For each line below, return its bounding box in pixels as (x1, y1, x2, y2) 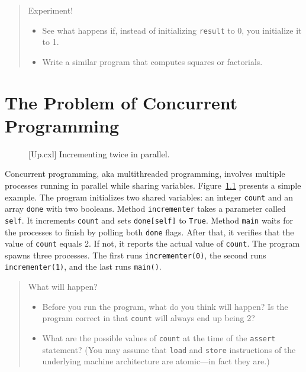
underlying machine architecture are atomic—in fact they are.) (42, 355, 270, 367)
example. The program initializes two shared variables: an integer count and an (5, 190, 293, 203)
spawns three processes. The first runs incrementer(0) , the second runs (5, 248, 266, 261)
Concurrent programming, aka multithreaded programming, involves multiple (5, 167, 285, 180)
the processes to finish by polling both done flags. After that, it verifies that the (5, 225, 294, 238)
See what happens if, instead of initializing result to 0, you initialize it (42, 24, 302, 36)
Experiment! (28, 4, 73, 16)
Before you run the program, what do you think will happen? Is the (42, 300, 288, 312)
